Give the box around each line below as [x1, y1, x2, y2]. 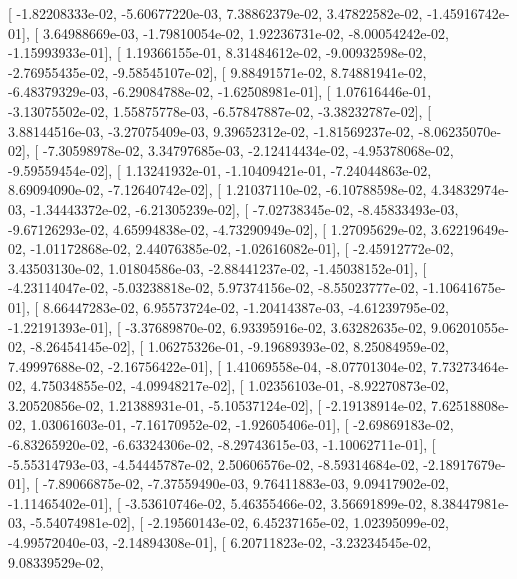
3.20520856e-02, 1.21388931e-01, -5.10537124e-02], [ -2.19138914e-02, [8, 394, 427, 415]
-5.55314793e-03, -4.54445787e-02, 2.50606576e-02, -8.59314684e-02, [8, 453, 419, 474]
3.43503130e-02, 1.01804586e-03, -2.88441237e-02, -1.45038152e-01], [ [8, 257, 427, 278]
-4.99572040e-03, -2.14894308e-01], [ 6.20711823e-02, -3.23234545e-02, [8, 532, 432, 553]
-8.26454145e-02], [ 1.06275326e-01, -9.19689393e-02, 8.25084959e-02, [30, 336, 449, 357]
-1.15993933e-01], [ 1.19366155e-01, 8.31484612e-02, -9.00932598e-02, [8, 42, 427, 63]
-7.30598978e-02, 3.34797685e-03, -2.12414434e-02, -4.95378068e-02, [42, 140, 454, 161]
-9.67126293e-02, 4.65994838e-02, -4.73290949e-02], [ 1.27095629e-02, [8, 218, 427, 239]
